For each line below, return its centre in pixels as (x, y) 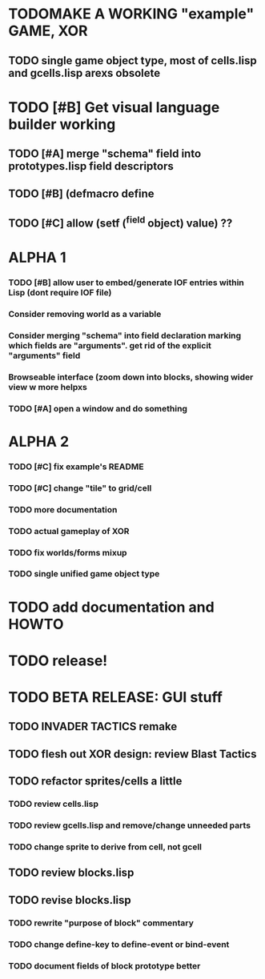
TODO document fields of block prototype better (104, 965)
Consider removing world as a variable (85, 314)
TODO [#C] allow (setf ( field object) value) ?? (120, 222)
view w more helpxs (48, 387)
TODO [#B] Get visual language (114, 107)
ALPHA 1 (37, 258)
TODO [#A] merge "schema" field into (105, 154)
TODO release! (58, 660)
